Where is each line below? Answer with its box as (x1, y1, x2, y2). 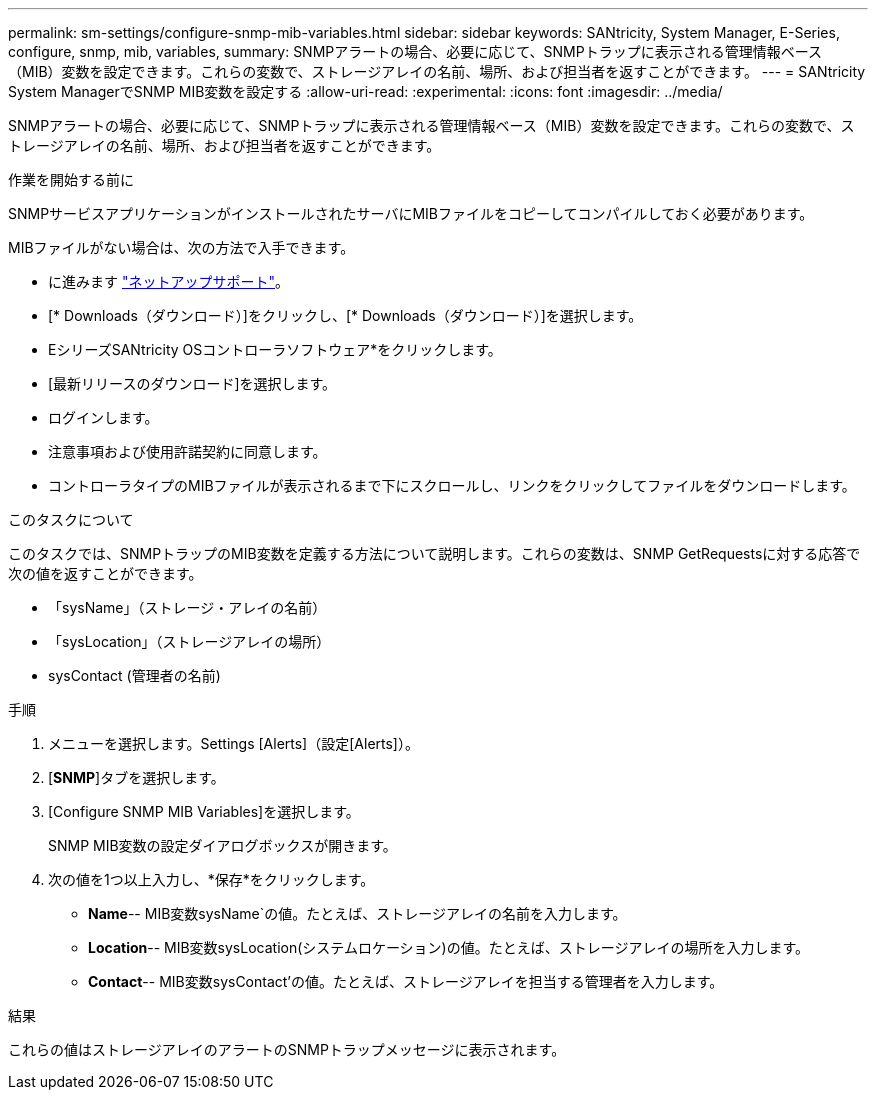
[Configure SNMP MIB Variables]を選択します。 (48, 803, 360, 820)
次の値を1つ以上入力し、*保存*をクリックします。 (48, 871, 375, 888)
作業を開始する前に (8, 171, 134, 188)
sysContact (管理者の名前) (48, 667, 221, 684)
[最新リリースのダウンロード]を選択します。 (48, 375, 337, 392)
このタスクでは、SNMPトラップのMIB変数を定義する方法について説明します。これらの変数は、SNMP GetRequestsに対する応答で (8, 545, 861, 562)
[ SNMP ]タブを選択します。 (48, 769, 225, 786)
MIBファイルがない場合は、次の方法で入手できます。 (8, 239, 355, 256)
